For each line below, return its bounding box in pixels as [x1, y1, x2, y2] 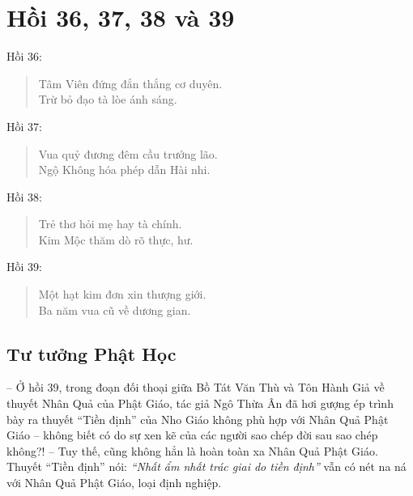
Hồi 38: [6, 188, 42, 205]
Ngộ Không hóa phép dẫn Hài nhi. [38, 161, 211, 178]
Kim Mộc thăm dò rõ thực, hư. [38, 231, 194, 248]
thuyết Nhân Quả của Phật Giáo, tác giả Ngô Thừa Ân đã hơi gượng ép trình [6, 395, 394, 412]
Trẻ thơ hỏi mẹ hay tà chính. [38, 215, 182, 232]
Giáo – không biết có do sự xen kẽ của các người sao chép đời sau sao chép [6, 426, 378, 443]
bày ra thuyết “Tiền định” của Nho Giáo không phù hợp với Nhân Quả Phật [6, 410, 389, 427]
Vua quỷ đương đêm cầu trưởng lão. [38, 145, 218, 162]
